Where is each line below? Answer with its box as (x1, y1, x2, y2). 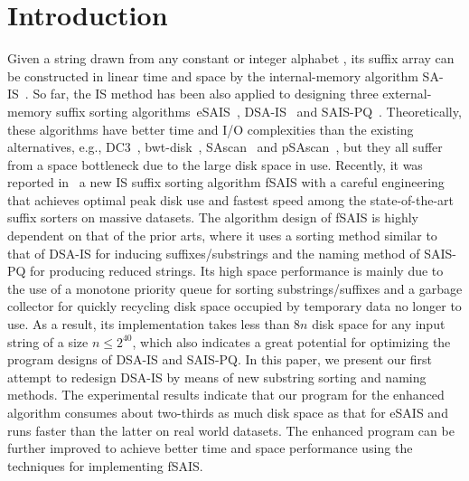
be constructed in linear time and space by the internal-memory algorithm (7, 66, 418, 85)
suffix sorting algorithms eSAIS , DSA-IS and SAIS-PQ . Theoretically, (56, 101, 462, 120)
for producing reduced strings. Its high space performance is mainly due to (30, 261, 444, 280)
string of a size (7, 332, 89, 351)
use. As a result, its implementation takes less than (7, 315, 290, 334)
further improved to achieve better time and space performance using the (7, 439, 413, 457)
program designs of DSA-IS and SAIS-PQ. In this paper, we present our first (7, 350, 433, 369)
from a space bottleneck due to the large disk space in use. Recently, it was (7, 155, 423, 174)
